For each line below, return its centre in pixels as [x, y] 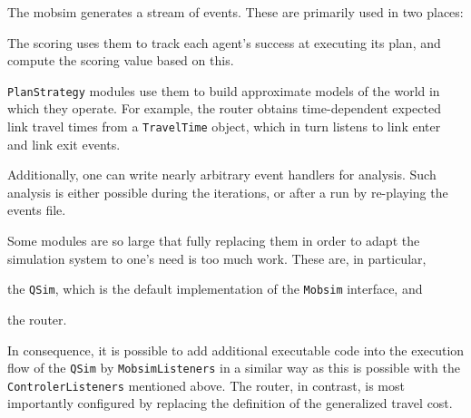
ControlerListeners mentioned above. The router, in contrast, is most [206, 385]
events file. [37, 210]
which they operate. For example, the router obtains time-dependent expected [224, 108]
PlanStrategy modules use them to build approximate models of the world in [224, 90]
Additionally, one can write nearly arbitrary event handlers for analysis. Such [222, 175]
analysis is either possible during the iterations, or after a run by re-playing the [228, 192]
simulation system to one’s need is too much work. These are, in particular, [217, 258]
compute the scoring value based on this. [121, 60]
